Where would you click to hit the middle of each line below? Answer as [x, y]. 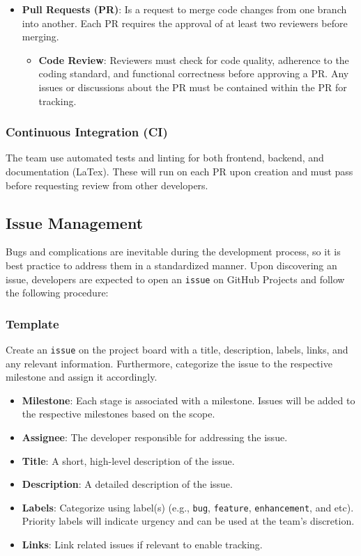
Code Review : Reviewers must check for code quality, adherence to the [194, 59]
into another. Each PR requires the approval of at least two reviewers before [185, 23]
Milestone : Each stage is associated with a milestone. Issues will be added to [189, 400]
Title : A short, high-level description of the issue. [128, 460]
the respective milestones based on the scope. [118, 414]
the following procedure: [57, 293]
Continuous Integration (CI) [87, 132]
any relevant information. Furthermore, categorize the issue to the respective [169, 363]
